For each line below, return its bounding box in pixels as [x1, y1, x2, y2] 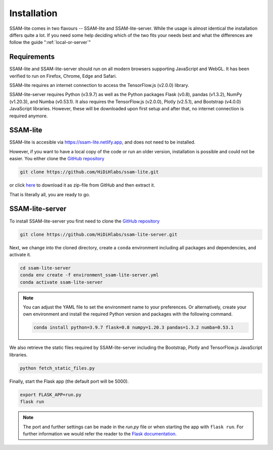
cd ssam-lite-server [20, 265, 71, 271]
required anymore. [9, 113, 48, 119]
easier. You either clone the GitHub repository [9, 156, 105, 162]
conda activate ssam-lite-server [20, 279, 103, 285]
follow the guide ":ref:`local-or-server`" [9, 39, 91, 46]
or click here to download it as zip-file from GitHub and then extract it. [9, 182, 155, 188]
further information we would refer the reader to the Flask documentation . [23, 430, 177, 437]
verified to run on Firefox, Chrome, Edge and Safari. [9, 73, 117, 79]
